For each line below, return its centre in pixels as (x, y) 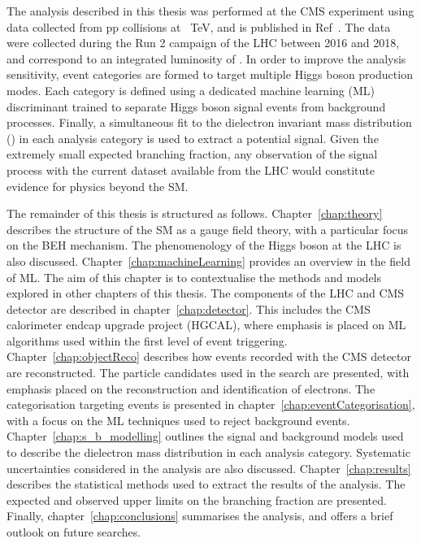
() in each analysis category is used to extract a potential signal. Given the (193, 138)
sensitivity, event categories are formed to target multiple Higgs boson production (210, 74)
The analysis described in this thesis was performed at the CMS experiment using (210, 11)
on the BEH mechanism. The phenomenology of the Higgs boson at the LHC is (204, 245)
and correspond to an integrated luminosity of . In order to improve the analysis (206, 58)
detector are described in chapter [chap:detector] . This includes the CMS (189, 308)
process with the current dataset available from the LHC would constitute (191, 169)
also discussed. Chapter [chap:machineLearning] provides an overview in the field (208, 261)
